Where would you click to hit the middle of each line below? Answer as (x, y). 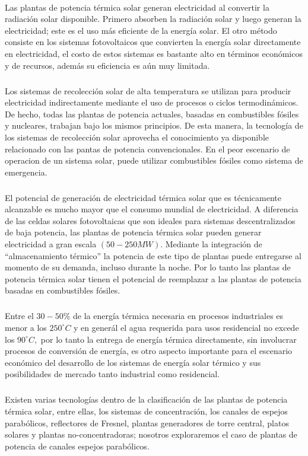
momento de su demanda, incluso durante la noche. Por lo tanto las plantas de (148, 267)
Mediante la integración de (214, 244)
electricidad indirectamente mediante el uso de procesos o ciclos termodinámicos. (152, 102)
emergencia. (26, 172)
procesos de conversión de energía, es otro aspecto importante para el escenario (149, 351)
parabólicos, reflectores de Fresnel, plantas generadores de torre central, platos (147, 422)
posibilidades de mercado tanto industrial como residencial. (112, 374)
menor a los (26, 327)
